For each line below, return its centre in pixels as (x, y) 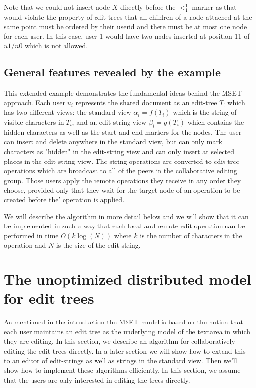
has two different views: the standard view (68, 112)
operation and (25, 245)
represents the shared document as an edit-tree (146, 102)
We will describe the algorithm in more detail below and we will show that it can (126, 216)
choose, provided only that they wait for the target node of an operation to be (122, 190)
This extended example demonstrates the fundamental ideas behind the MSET (123, 93)
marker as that (214, 7)
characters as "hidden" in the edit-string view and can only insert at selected (119, 151)
